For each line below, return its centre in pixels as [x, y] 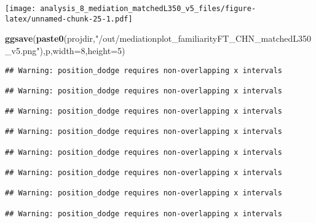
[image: [21, 9]
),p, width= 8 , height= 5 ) [82, 50]
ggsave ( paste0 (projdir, [50, 38]
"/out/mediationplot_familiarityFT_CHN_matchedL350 [203, 38]
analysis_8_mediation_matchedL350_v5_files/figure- [148, 9]
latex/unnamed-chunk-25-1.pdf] [69, 19]
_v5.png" [22, 50]
